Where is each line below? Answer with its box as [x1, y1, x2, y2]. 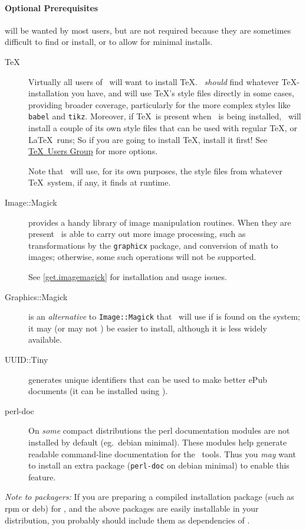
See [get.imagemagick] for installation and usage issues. [28, 271, 227, 283]
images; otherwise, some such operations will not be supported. [28, 251, 256, 263]
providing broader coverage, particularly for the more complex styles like [28, 98, 291, 110]
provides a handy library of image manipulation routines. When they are [28, 216, 291, 228]
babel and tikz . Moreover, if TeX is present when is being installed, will [28, 110, 301, 122]
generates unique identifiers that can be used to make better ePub [28, 373, 267, 385]
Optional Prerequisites [5, 1, 98, 14]
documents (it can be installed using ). [28, 385, 168, 397]
